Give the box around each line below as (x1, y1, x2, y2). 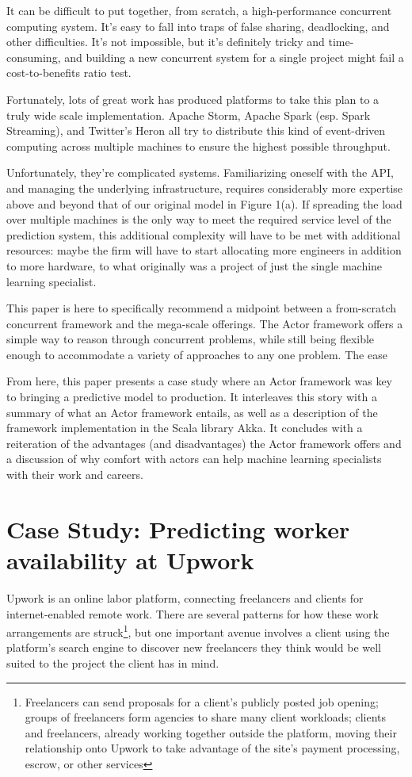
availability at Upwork (6, 544, 254, 576)
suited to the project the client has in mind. (6, 654, 219, 671)
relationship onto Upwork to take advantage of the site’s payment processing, (25, 740, 400, 756)
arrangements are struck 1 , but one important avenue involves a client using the (6, 622, 390, 640)
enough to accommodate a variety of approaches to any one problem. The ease (6, 346, 387, 362)
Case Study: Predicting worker (6, 512, 350, 545)
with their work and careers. (6, 466, 143, 483)
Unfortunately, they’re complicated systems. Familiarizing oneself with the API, (6, 164, 394, 181)
